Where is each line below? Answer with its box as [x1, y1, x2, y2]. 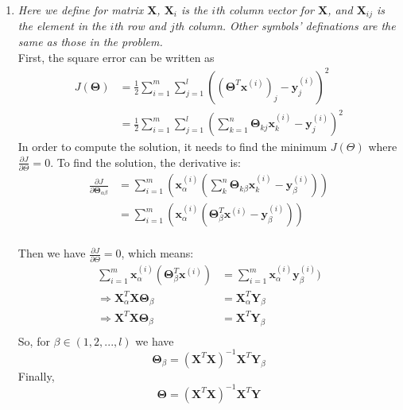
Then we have [17, 245, 86, 261]
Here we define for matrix [17, 2, 144, 17]
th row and [114, 17, 166, 34]
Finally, [17, 367, 55, 384]
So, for [17, 332, 50, 349]
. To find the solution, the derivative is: [50, 153, 241, 170]
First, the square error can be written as [17, 48, 215, 65]
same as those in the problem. [17, 33, 163, 50]
